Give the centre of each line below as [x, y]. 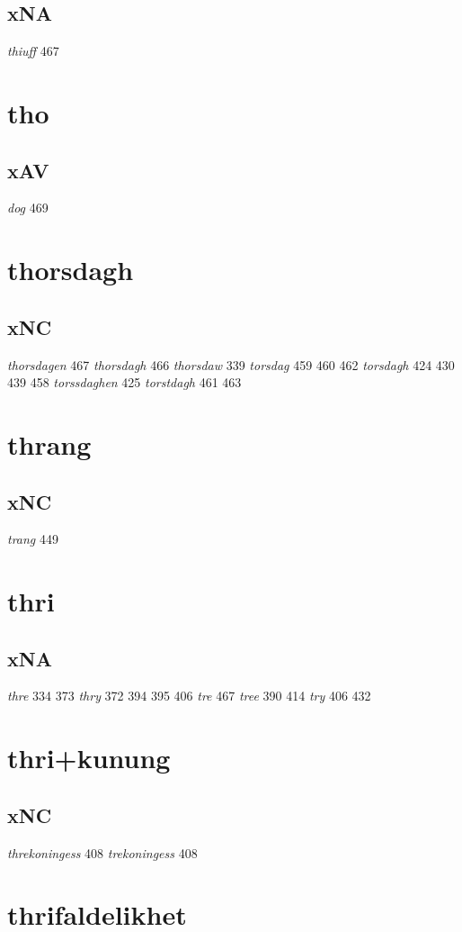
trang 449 [33, 539]
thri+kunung [89, 758]
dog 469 [28, 208]
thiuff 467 [33, 51]
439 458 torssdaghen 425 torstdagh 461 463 [124, 382]
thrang [49, 443]
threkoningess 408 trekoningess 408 [102, 852]
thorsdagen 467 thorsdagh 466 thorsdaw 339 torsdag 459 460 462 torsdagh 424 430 [231, 364]
